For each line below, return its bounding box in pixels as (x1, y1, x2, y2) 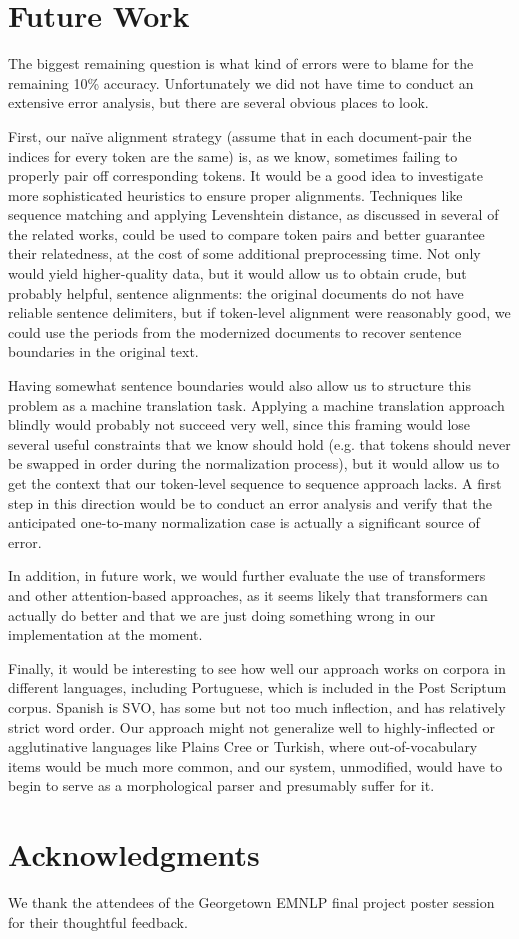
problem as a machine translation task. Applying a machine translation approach (8, 394, 505, 415)
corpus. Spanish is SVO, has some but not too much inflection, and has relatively (8, 696, 506, 717)
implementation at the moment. (8, 624, 203, 645)
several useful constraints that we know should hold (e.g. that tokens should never (8, 433, 511, 454)
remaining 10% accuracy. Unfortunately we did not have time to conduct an (8, 72, 474, 93)
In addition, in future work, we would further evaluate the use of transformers (8, 565, 486, 586)
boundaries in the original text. (8, 341, 199, 362)
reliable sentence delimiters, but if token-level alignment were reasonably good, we (8, 302, 511, 323)
